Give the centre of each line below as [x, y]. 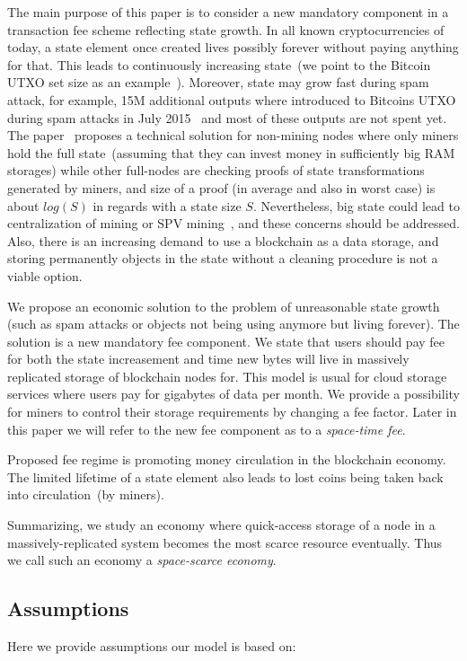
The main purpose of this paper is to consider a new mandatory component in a [228, 12]
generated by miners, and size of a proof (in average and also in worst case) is [221, 187]
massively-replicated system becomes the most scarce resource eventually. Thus [225, 542]
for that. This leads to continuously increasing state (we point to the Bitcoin [219, 64]
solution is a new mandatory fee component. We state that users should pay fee [226, 341]
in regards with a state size [167, 205]
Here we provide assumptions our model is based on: [152, 646]
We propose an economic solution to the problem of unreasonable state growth [224, 306]
